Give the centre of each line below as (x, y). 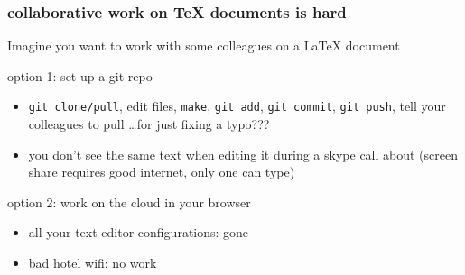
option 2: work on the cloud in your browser (129, 202)
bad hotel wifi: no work (93, 263)
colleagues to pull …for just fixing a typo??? (149, 124)
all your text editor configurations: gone (139, 232)
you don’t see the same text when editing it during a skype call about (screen (243, 154)
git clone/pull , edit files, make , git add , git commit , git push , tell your (237, 106)
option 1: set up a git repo (80, 75)
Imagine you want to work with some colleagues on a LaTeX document (204, 46)
